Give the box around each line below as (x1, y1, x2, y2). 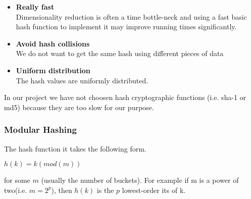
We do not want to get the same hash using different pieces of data (16, 48, 224, 59)
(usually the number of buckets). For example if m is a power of (41, 175, 239, 185)
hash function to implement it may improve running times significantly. (16, 21, 237, 32)
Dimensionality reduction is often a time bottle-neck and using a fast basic (16, 11, 247, 22)
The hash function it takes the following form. (4, 143, 146, 154)
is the (96, 184, 114, 195)
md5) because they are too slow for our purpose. (4, 102, 154, 112)
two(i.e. (4, 184, 27, 195)
